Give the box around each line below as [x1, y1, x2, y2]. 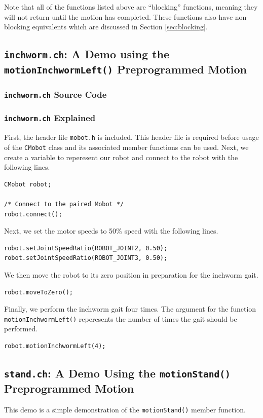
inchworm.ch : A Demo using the [4, 46, 170, 62]
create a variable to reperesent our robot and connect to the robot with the [4, 151, 238, 162]
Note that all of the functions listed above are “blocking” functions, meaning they [4, 2, 258, 12]
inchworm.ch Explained [4, 111, 96, 124]
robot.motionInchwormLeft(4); [4, 342, 106, 350]
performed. [4, 323, 38, 334]
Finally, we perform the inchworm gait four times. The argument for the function [4, 303, 256, 314]
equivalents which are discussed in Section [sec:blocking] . [32, 21, 208, 32]
